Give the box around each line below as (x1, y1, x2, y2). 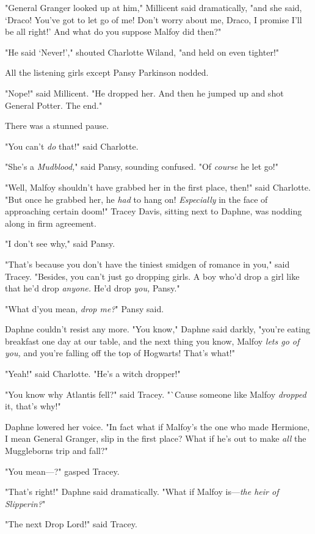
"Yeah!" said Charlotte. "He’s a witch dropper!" (5, 367, 181, 380)
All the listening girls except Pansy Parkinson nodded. (5, 66, 209, 79)
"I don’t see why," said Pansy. (5, 237, 115, 250)
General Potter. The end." (5, 98, 103, 111)
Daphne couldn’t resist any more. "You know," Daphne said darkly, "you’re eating (5, 323, 310, 335)
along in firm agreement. (5, 216, 96, 229)
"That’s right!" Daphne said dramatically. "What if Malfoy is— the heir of (5, 485, 279, 498)
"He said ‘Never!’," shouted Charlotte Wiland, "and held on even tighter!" (5, 45, 280, 58)
